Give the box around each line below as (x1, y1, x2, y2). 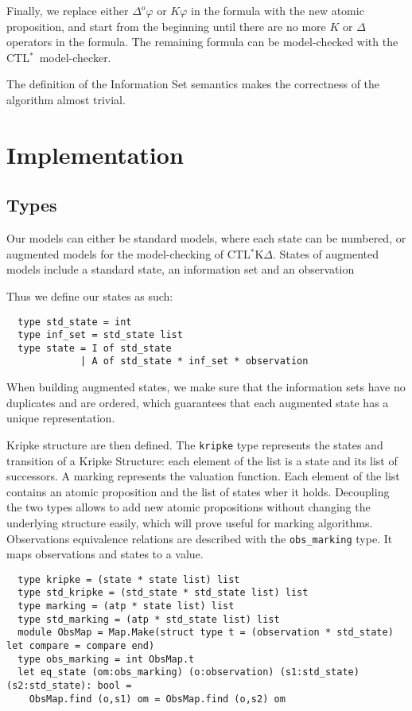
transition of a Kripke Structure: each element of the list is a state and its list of (6, 452, 398, 468)
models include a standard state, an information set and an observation (6, 261, 355, 278)
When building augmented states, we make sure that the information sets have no (6, 379, 406, 395)
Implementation (6, 138, 184, 170)
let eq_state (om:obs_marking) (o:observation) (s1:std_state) (17, 666, 360, 678)
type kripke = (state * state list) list (17, 573, 240, 585)
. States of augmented (273, 245, 379, 262)
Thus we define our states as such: (6, 287, 173, 304)
